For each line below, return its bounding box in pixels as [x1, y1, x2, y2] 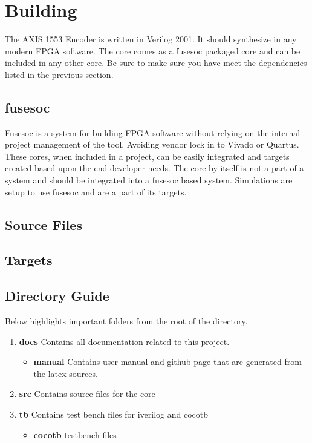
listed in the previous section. [5, 68, 114, 80]
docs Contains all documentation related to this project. [19, 335, 230, 347]
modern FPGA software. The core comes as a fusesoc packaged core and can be [5, 44, 301, 57]
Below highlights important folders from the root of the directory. [5, 315, 248, 327]
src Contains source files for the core [19, 387, 155, 400]
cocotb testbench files [33, 428, 117, 441]
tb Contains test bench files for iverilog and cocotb [19, 408, 209, 420]
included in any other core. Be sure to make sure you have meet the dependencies [5, 56, 307, 69]
